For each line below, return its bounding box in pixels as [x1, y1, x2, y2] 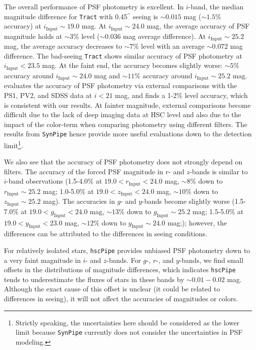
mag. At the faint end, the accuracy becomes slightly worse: [42, 60, 223, 70]
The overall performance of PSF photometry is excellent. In [4, 1, 184, 11]
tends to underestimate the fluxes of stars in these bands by [4, 274, 185, 284]
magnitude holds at [4, 31, 63, 41]
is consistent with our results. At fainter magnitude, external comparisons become [4, 99, 251, 110]
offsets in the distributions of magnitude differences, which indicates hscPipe [4, 264, 236, 275]
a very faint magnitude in [4, 255, 81, 265]
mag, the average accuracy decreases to [4, 41, 122, 51]
